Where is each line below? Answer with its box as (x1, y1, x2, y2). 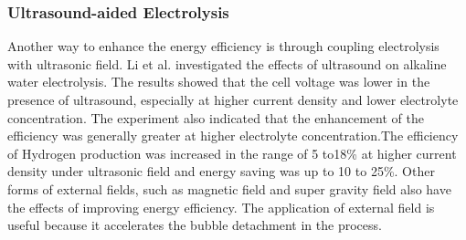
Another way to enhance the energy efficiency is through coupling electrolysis (7, 37, 440, 56)
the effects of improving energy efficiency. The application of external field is (7, 197, 435, 216)
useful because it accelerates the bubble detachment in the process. (7, 215, 382, 235)
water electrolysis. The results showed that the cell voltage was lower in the (7, 72, 430, 91)
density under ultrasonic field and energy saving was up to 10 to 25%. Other (7, 162, 435, 181)
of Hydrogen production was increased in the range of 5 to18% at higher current (7, 143, 457, 162)
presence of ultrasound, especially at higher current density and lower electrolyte (7, 90, 459, 109)
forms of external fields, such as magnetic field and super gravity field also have (7, 179, 451, 198)
